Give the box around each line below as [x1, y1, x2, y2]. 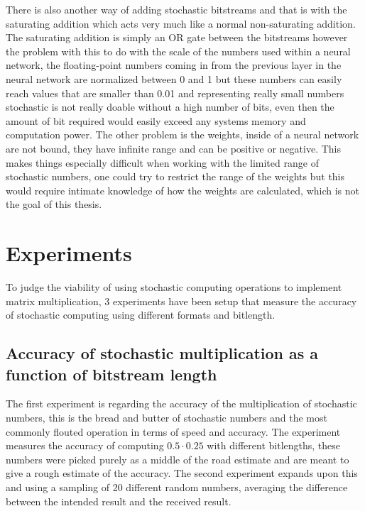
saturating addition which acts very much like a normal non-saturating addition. [6, 16, 356, 31]
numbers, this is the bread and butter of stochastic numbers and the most [6, 410, 327, 424]
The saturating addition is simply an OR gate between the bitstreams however [6, 30, 348, 45]
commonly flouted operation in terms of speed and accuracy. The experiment [6, 424, 341, 439]
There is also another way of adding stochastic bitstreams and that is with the [6, 2, 347, 16]
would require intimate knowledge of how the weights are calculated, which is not [6, 182, 360, 197]
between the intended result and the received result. [6, 493, 231, 508]
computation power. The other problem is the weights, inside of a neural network [6, 127, 359, 142]
